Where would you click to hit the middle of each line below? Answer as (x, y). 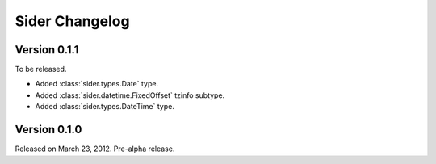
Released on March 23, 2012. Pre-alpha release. (95, 149)
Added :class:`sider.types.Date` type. (97, 84)
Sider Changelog (72, 21)
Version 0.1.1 (47, 50)
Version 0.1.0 (48, 130)
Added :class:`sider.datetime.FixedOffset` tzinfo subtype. (130, 95)
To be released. (41, 69)
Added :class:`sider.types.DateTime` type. (105, 107)
